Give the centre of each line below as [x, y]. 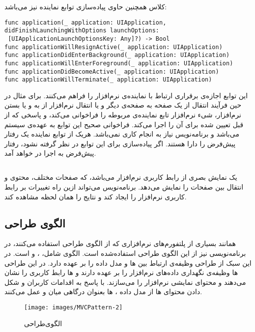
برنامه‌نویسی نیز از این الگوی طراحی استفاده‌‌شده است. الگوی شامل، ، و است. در [125, 253]
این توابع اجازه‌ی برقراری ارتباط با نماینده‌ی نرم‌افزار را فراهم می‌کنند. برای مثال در [126, 95]
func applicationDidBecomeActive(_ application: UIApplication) [112, 71]
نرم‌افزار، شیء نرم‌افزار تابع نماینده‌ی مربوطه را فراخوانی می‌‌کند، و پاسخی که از [123, 115]
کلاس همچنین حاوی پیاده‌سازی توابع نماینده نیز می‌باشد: [86, 6]
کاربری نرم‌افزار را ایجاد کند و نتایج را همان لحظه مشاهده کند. [96, 196]
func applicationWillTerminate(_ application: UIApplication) [108, 80]
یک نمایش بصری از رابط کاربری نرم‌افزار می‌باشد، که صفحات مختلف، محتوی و [121, 177]
